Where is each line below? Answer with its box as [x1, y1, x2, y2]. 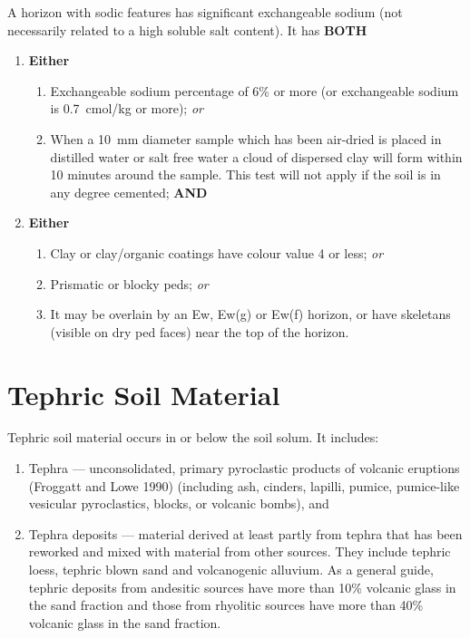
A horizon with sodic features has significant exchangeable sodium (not [7, 3, 403, 21]
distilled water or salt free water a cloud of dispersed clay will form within [50, 147, 463, 166]
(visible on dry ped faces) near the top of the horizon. [50, 322, 349, 341]
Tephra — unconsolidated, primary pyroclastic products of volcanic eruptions [28, 459, 460, 478]
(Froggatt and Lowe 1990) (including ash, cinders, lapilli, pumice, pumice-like [28, 476, 460, 495]
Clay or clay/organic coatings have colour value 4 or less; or [50, 243, 384, 262]
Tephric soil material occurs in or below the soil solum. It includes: [7, 428, 379, 447]
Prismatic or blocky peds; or [50, 274, 209, 293]
